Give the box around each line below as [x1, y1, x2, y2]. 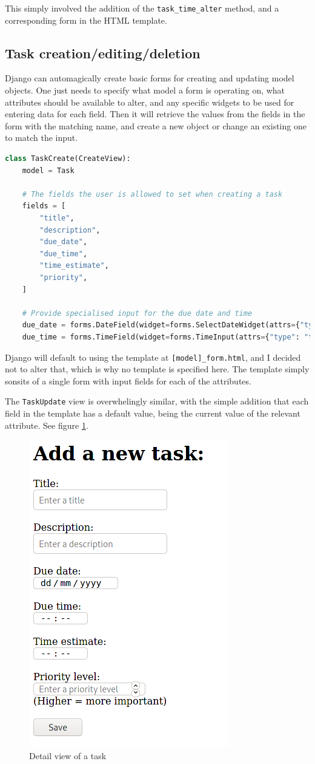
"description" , [39, 225, 101, 234]
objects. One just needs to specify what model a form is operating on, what [5, 84, 285, 97]
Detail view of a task [29, 749, 107, 762]
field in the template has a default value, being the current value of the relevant [5, 407, 300, 420]
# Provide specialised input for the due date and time [22, 309, 253, 318]
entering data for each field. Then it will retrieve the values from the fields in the [5, 107, 305, 120]
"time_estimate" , [39, 261, 109, 270]
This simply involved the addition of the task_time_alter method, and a [5, 2, 279, 14]
